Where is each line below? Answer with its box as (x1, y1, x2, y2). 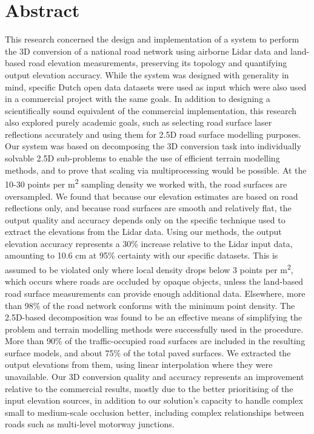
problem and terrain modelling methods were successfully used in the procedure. (5, 322, 304, 335)
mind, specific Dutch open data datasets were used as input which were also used (5, 80, 307, 93)
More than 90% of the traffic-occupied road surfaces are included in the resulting (5, 334, 306, 347)
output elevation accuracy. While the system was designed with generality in (5, 68, 289, 81)
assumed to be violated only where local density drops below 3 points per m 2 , (5, 262, 293, 276)
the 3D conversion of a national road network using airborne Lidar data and (5, 44, 288, 57)
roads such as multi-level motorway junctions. (5, 418, 175, 430)
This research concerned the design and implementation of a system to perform (5, 33, 299, 46)
